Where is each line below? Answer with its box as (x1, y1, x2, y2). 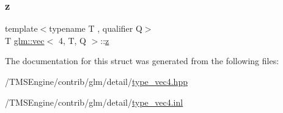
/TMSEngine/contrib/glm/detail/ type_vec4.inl (5, 95, 183, 108)
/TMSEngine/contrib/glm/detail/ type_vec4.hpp (5, 75, 188, 87)
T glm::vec (5, 34, 45, 46)
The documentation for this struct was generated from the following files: (5, 54, 279, 67)
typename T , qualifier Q (49, 22, 142, 35)
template (5, 22, 38, 35)
